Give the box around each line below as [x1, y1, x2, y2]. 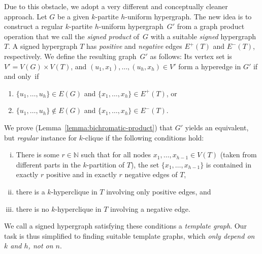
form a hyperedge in [178, 61, 241, 71]
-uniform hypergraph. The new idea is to [125, 11, 252, 21]
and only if [4, 71, 39, 81]
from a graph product [177, 21, 245, 32]
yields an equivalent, [185, 122, 249, 132]
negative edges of [124, 169, 178, 180]
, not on [28, 240, 53, 251]
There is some [16, 149, 59, 160]
